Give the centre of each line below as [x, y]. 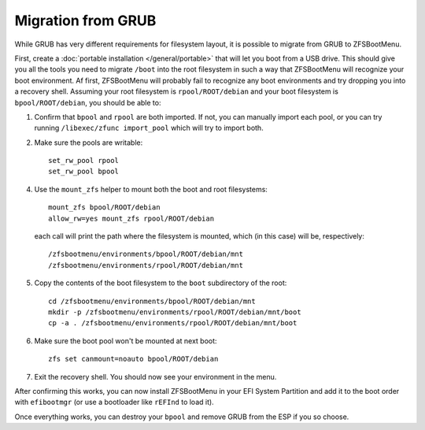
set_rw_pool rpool [84, 161]
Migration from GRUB [85, 20]
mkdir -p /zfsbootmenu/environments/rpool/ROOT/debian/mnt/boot [175, 312]
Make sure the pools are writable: [89, 143]
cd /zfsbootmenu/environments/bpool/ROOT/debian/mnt [152, 301]
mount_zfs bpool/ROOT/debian [104, 208]
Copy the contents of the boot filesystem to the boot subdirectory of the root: [161, 283]
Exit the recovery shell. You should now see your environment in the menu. [155, 376]
